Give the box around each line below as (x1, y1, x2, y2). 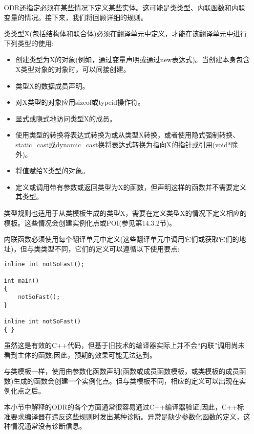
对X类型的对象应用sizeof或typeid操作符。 (15, 97, 145, 107)
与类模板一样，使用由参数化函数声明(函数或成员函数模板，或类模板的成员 (4, 366, 239, 376)
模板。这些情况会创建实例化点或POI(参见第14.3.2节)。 (4, 217, 176, 228)
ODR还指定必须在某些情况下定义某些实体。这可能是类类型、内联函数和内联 (4, 2, 245, 12)
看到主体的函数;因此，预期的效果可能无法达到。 (4, 349, 156, 360)
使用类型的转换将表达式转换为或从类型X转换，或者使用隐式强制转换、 (15, 130, 240, 140)
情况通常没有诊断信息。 (10, 421, 86, 431)
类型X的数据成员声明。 (15, 80, 89, 91)
